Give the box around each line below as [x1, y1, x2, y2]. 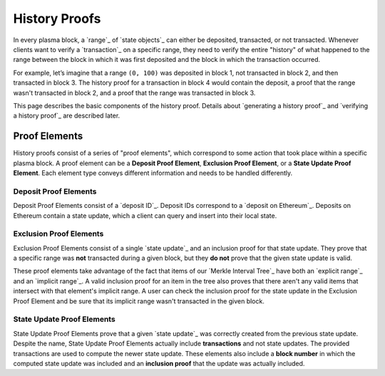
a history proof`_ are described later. [13, 111, 120, 120]
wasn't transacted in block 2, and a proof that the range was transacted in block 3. [13, 88, 256, 97]
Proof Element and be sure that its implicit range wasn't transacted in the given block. [13, 296, 265, 305]
